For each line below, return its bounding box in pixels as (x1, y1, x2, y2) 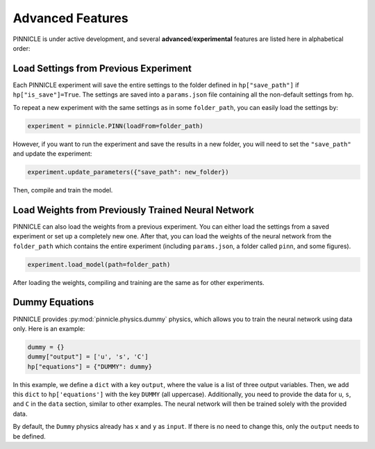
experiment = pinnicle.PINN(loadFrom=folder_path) (27, 122, 204, 130)
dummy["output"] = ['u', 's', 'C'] (27, 353, 149, 361)
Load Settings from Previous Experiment (12, 63, 192, 74)
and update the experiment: (12, 149, 92, 158)
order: (12, 44, 31, 52)
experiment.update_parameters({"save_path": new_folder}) (27, 168, 229, 176)
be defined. (12, 432, 47, 441)
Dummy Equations (12, 296, 94, 309)
